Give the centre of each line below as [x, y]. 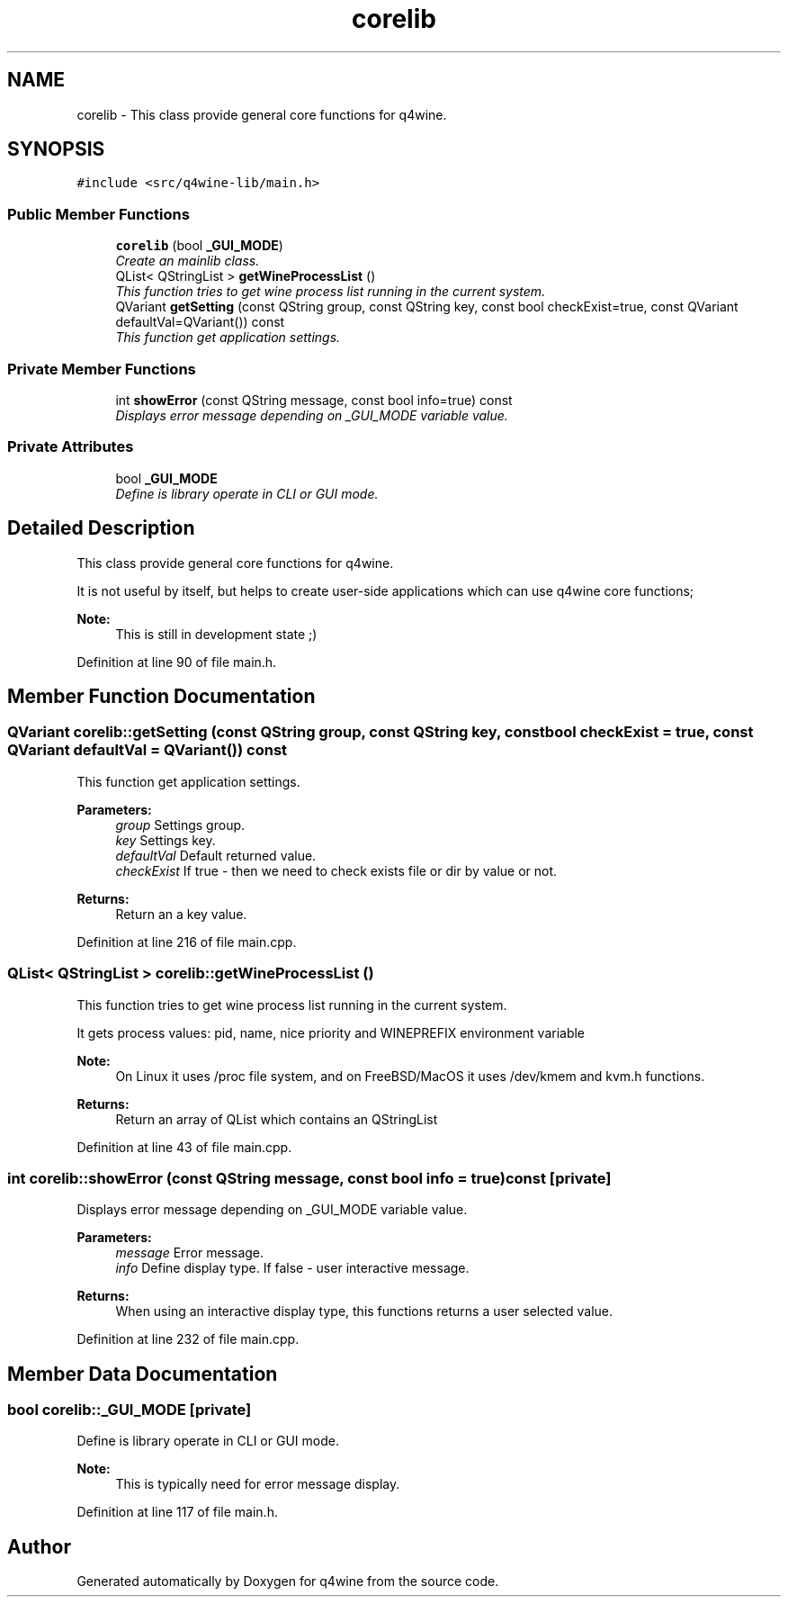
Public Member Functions [98, 214]
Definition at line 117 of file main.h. [177, 1512]
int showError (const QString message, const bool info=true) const [314, 400]
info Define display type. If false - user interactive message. [292, 1268]
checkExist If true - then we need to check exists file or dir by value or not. [336, 870]
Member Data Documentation [143, 1374]
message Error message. [190, 1253]
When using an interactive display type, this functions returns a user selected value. [364, 1311]
